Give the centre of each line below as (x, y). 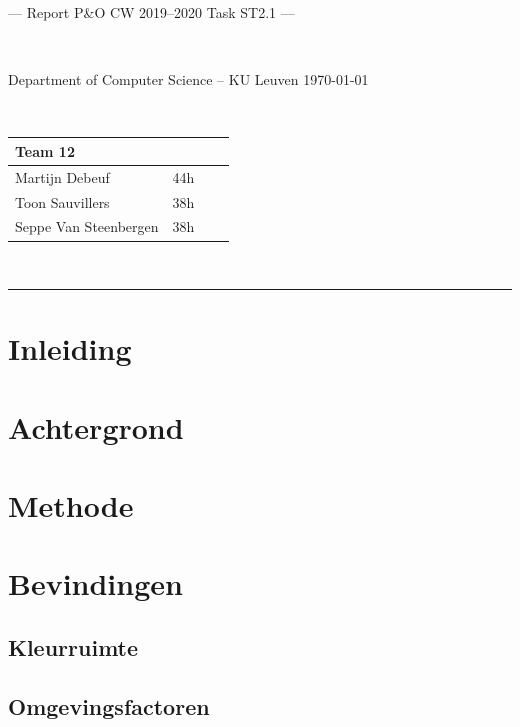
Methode (71, 505)
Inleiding (70, 348)
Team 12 (45, 150)
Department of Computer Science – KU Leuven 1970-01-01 (188, 79)
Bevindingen (95, 583)
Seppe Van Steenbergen (87, 226)
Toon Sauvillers (62, 201)
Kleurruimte (73, 646)
